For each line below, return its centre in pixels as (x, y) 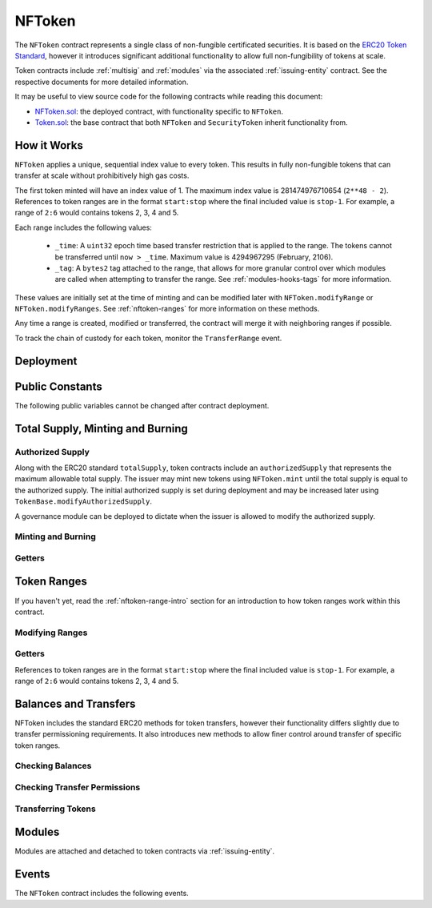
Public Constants (59, 386)
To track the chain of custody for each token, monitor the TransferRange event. (148, 338)
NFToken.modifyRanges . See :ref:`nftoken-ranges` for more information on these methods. (167, 309)
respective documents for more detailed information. (102, 82)
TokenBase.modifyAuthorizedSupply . (83, 501)
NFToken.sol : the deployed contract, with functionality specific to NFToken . (159, 111)
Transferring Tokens (55, 809)
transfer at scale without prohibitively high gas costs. (102, 175)
